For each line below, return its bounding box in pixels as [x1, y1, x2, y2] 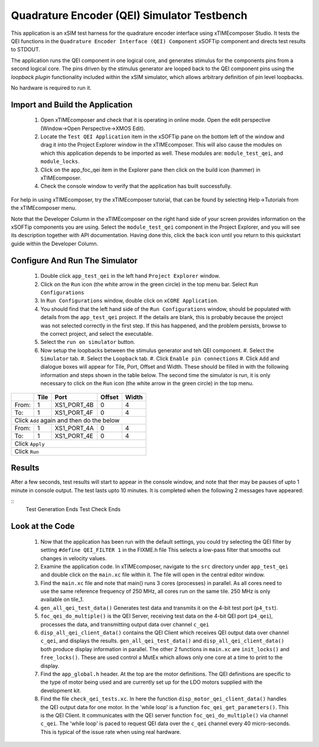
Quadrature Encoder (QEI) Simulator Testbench [11, 9, 248, 22]
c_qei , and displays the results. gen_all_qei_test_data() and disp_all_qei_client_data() [40, 637, 285, 644]
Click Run [14, 447, 40, 455]
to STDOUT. [11, 46, 41, 53]
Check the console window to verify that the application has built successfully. [40, 183, 232, 190]
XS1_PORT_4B [54, 401, 94, 409]
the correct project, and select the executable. [40, 330, 154, 337]
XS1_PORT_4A [54, 424, 94, 432]
